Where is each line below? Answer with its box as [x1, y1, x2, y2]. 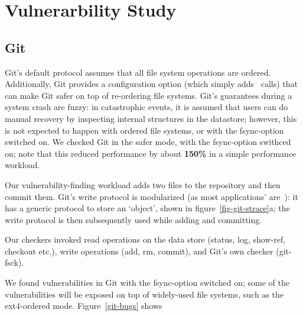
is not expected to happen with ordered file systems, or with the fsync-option [5, 124, 284, 136]
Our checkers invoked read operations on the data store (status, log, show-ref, [5, 233, 286, 246]
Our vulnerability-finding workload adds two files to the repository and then [5, 178, 281, 191]
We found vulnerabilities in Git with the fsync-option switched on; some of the [5, 276, 289, 289]
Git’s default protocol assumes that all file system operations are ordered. [5, 66, 271, 78]
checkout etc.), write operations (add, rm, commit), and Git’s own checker [5, 244, 273, 257]
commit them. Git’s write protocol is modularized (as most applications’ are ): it [5, 190, 298, 202]
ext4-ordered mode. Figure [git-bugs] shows [5, 299, 162, 312]
